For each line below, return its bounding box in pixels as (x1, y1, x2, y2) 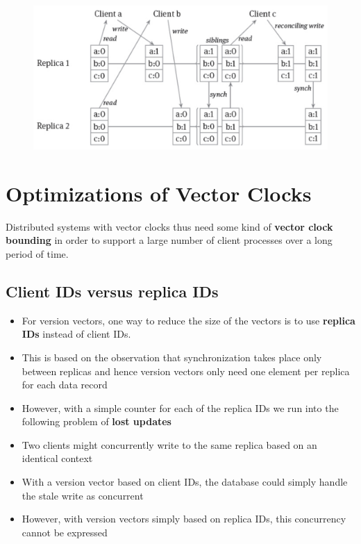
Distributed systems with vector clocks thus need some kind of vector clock (6, 219, 333, 233)
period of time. (6, 246, 69, 261)
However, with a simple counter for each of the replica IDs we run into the (22, 400, 339, 415)
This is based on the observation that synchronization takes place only (22, 349, 322, 364)
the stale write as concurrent (22, 488, 144, 502)
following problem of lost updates (22, 414, 171, 429)
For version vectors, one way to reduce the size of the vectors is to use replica (22, 313, 355, 327)
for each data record (22, 377, 108, 392)
